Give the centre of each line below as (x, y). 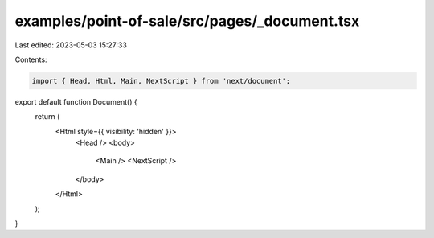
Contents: (31, 59)
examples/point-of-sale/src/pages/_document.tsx (187, 21)
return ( (47, 117)
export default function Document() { (76, 101)
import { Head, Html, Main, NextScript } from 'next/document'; (161, 81)
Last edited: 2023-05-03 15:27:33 (71, 45)
